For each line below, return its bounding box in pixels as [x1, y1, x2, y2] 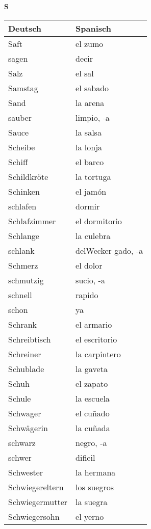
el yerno [75, 510, 104, 522]
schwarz [8, 436, 36, 448]
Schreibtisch [8, 333, 51, 345]
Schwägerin [8, 421, 48, 434]
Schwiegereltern [8, 481, 64, 493]
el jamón [75, 185, 107, 197]
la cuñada [75, 421, 110, 434]
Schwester [8, 466, 43, 478]
